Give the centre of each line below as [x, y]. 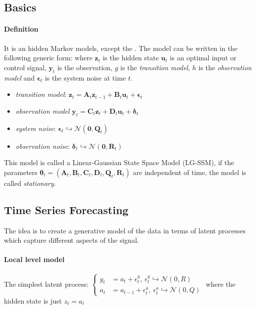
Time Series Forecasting [66, 209]
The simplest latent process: [46, 284]
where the [221, 284]
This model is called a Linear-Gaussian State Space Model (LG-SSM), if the [119, 162]
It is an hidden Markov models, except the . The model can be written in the [121, 48]
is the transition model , [155, 67]
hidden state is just [33, 300]
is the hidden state [131, 58]
